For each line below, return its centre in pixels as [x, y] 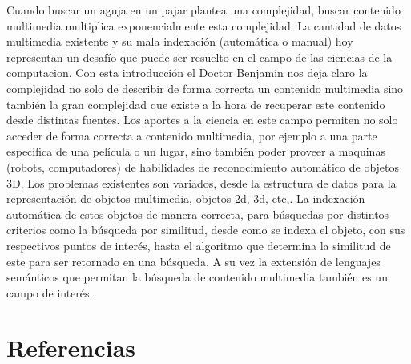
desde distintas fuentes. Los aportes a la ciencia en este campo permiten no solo [202, 120]
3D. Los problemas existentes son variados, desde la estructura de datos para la [201, 182]
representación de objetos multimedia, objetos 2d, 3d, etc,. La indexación [186, 198]
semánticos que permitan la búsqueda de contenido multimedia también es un [197, 277]
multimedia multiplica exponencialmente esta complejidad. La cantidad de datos [204, 25]
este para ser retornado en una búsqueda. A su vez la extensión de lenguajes [193, 261]
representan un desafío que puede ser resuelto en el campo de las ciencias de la [199, 57]
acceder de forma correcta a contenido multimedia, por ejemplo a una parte [192, 135]
